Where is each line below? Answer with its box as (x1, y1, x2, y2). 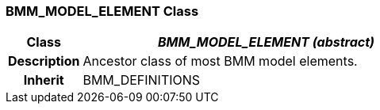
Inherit (23, 72, 64, 89)
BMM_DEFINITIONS (83, 72, 201, 89)
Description (8, 53, 80, 70)
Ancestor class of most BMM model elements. (83, 53, 358, 70)
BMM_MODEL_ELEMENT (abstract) (157, 34, 375, 51)
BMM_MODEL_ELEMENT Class (6, 3, 199, 19)
